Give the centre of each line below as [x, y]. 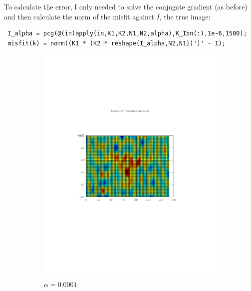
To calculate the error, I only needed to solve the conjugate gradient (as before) [126, 6]
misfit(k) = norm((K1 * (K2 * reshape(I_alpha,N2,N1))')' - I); [117, 43]
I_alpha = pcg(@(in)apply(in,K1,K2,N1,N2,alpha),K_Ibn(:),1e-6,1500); [127, 34]
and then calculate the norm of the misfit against [79, 16]
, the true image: [185, 16]
